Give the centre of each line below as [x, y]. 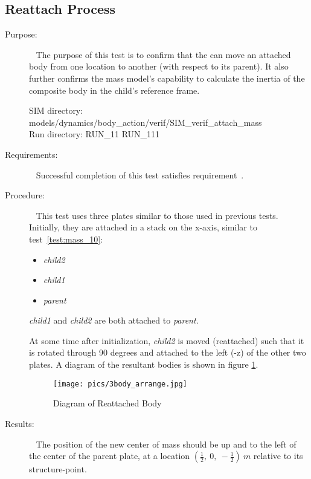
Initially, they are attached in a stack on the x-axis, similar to [143, 227]
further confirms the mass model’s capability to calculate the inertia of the [167, 78]
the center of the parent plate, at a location [110, 456]
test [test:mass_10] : [66, 239]
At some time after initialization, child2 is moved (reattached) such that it [167, 340]
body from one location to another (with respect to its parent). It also [159, 66]
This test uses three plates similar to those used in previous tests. [157, 215]
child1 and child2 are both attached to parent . [114, 320]
